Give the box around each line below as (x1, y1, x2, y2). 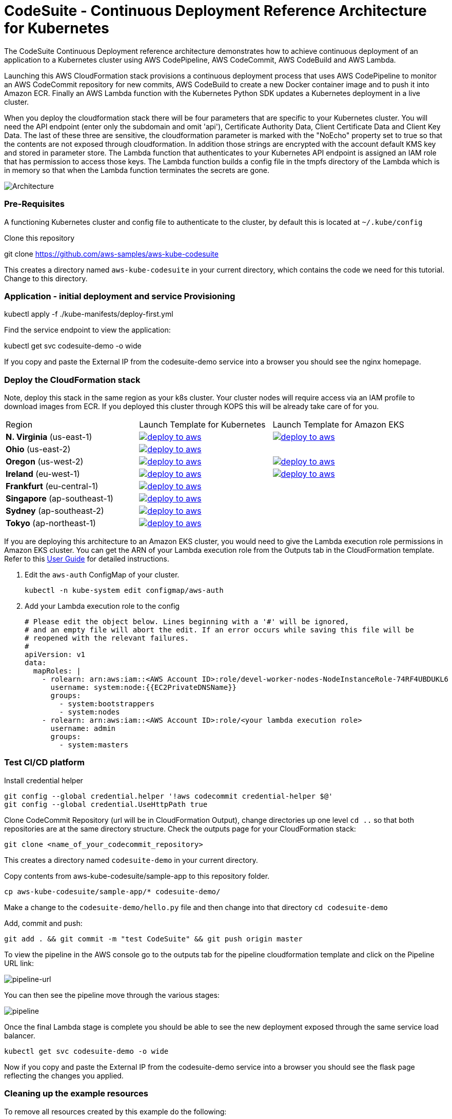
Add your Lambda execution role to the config (25, 602, 180, 610)
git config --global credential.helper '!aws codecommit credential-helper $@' (4, 792, 333, 800)
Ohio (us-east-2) (6, 444, 71, 454)
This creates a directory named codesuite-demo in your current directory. (4, 855, 258, 864)
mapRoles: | (33, 667, 81, 675)
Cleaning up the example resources (4, 1088, 149, 1099)
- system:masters (59, 741, 129, 749)
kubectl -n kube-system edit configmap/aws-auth (25, 586, 224, 594)
